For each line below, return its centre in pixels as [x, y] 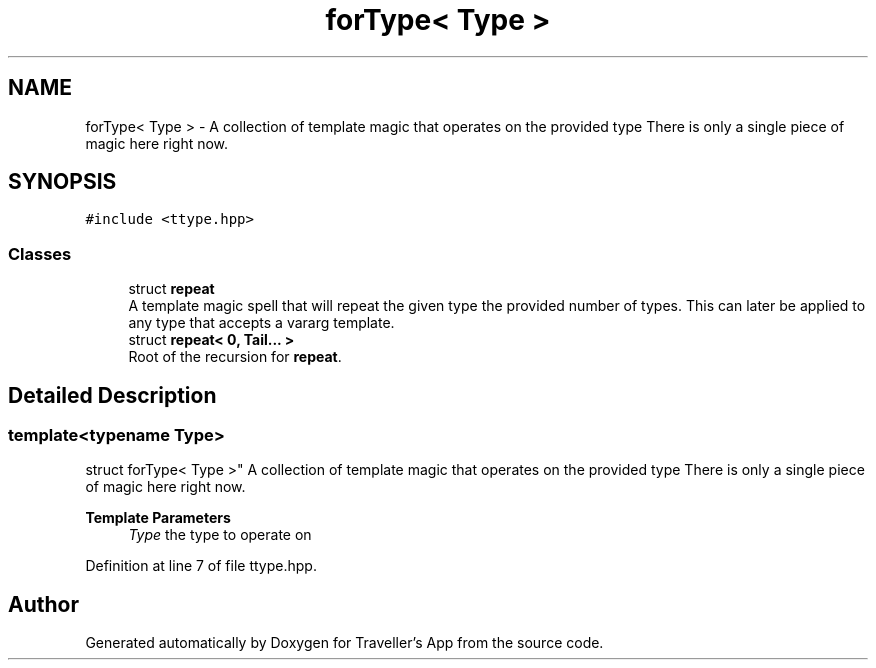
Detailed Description [112, 395]
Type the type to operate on [220, 535]
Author [43, 604]
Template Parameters [158, 518]
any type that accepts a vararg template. [261, 323]
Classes [40, 253]
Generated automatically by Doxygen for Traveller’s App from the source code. [344, 643]
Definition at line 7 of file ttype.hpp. [201, 566]
